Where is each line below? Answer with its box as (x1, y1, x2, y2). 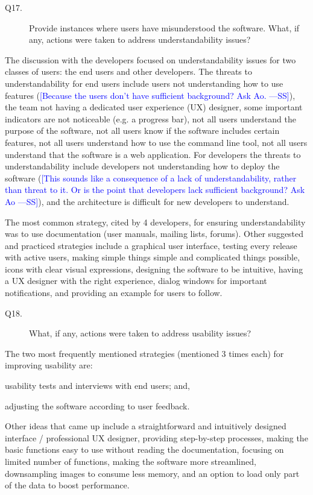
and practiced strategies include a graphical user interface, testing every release (5, 239, 297, 251)
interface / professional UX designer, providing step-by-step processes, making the (5, 431, 308, 444)
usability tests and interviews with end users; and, (5, 379, 190, 392)
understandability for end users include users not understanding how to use (5, 77, 283, 89)
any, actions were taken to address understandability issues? (29, 33, 251, 46)
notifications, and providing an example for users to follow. (5, 286, 223, 299)
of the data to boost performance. (5, 479, 130, 491)
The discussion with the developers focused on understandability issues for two (5, 53, 296, 66)
